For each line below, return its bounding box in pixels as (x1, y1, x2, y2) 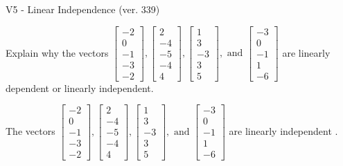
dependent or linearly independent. (6, 80, 154, 95)
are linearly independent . (229, 123, 338, 138)
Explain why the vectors (6, 45, 109, 59)
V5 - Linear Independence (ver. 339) (6, 2, 160, 16)
